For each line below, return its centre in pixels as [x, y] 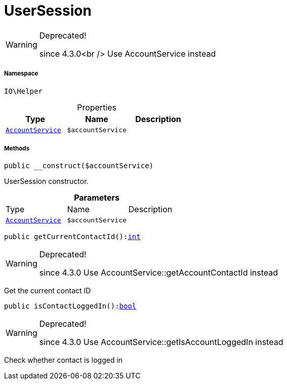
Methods [17, 148]
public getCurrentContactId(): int [72, 237]
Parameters [97, 198]
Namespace [21, 74]
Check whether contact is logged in [64, 360]
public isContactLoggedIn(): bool [70, 306]
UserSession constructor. [46, 181]
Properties [97, 107]
